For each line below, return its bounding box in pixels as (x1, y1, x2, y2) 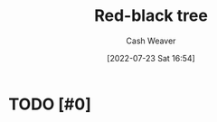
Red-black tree (93, 5, 209, 26)
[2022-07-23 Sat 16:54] (107, 52, 195, 63)
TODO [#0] (8, 94, 91, 114)
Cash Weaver (126, 35, 176, 46)
